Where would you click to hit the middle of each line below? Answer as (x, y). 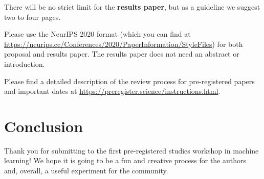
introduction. (25, 63)
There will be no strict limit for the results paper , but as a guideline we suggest (132, 7)
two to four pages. (32, 17)
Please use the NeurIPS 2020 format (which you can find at (97, 34)
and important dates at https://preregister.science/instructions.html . (112, 91)
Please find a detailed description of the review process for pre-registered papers (129, 81)
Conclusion (44, 126)
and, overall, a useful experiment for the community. (86, 171)
